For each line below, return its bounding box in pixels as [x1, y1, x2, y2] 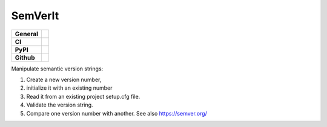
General [15, 29, 39, 38]
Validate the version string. [26, 101, 93, 108]
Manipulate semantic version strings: [11, 65, 104, 72]
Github [15, 53, 35, 61]
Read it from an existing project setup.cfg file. [26, 93, 140, 100]
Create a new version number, [26, 76, 102, 83]
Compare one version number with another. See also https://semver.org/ [26, 110, 207, 117]
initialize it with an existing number [26, 84, 113, 91]
